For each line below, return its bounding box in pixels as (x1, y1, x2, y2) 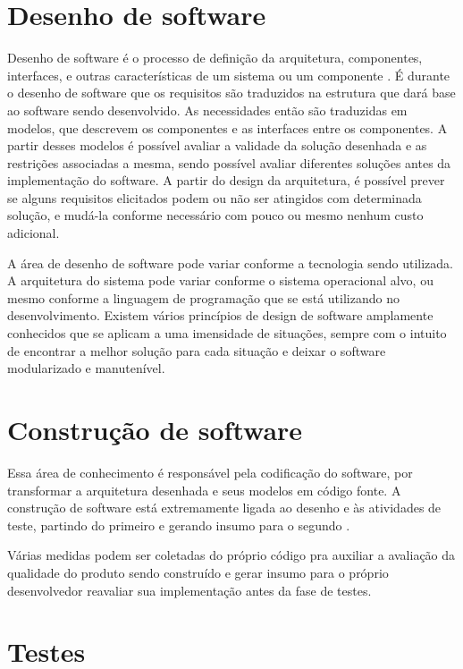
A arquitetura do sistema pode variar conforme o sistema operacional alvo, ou (7, 271, 434, 290)
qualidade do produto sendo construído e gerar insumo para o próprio (7, 563, 389, 581)
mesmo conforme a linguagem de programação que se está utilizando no (7, 288, 400, 307)
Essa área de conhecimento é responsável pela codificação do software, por (7, 462, 413, 481)
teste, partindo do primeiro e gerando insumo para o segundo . (7, 515, 350, 534)
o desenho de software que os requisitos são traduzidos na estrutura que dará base (7, 83, 456, 102)
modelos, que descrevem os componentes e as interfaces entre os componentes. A (7, 118, 448, 137)
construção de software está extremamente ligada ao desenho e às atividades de (7, 498, 442, 517)
